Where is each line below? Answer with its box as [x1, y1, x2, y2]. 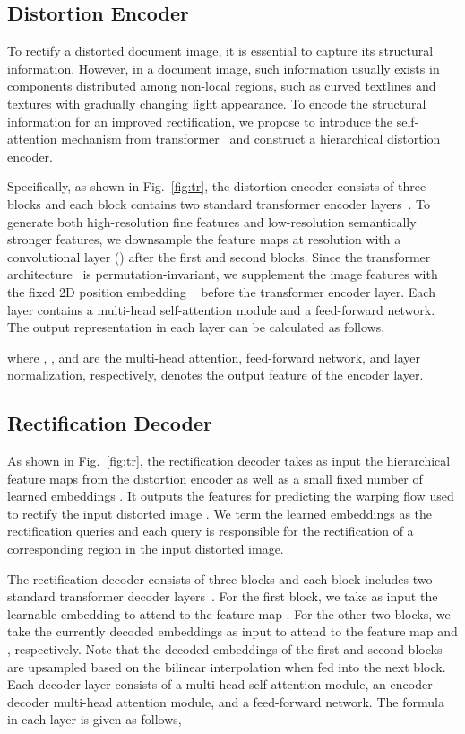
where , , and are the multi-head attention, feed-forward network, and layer [7, 347, 421, 366]
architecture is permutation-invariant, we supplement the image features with [7, 265, 438, 284]
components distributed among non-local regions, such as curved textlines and [7, 76, 436, 95]
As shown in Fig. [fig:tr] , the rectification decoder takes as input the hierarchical [7, 451, 451, 470]
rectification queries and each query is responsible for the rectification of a [7, 521, 414, 540]
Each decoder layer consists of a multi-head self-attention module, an [7, 675, 386, 694]
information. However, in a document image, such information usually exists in [7, 58, 440, 77]
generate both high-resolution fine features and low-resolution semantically [7, 212, 417, 231]
